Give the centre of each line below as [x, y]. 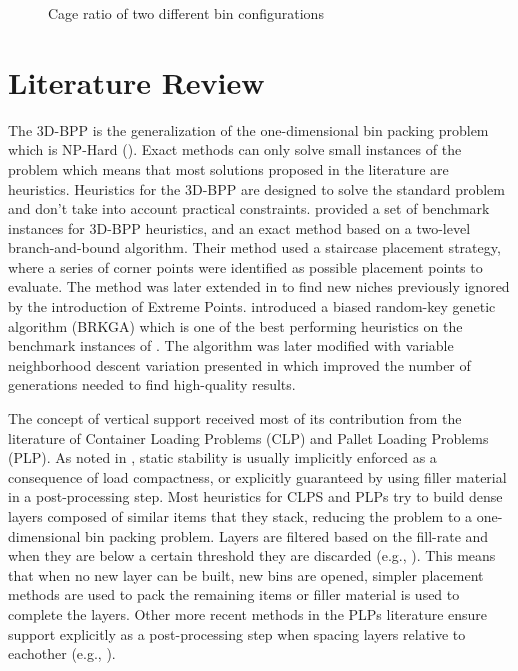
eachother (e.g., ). [62, 653]
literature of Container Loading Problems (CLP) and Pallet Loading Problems [248, 437]
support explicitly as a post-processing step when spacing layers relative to [237, 633]
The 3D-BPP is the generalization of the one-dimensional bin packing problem [248, 129]
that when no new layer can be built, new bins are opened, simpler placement [246, 574]
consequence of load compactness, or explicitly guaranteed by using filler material [257, 476]
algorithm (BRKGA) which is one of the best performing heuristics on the [235, 325]
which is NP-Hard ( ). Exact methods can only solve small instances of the [235, 149]
